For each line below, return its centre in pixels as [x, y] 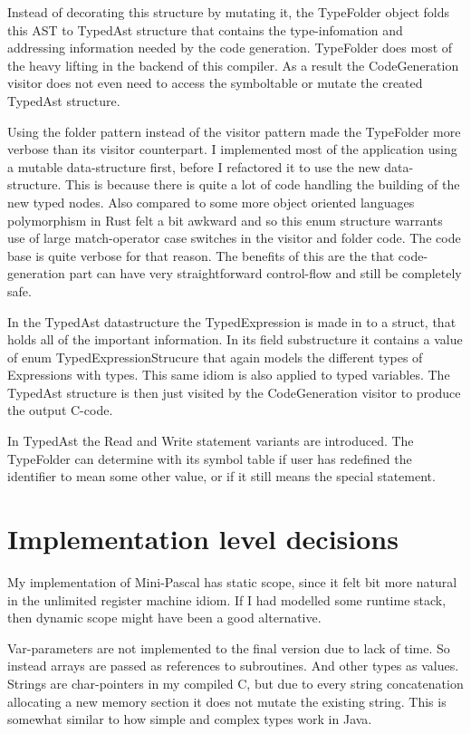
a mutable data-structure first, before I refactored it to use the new [194, 166]
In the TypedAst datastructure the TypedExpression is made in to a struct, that [232, 321]
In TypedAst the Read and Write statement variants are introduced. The [211, 441]
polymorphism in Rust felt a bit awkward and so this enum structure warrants [225, 220]
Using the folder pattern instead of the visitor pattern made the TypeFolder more [234, 131]
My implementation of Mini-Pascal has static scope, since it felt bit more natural [232, 581]
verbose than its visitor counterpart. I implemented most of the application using [232, 149]
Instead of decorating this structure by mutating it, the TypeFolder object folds [228, 12]
